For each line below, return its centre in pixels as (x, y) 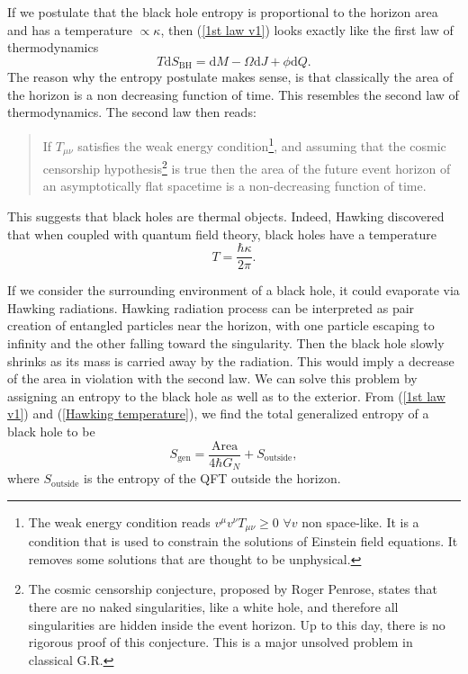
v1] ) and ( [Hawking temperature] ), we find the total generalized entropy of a (218, 413)
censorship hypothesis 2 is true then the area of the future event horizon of (247, 167)
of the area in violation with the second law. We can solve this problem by (212, 378)
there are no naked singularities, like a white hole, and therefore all (213, 606)
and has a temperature (70, 29)
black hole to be (51, 431)
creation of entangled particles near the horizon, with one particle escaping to (221, 325)
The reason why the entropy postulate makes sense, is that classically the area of (230, 77)
